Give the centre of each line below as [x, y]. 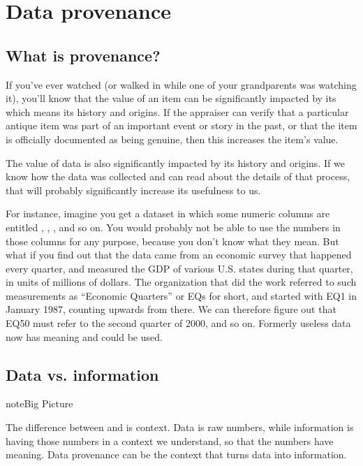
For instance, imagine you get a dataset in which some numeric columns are [168, 213]
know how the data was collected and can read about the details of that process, [178, 176]
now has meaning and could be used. [84, 336]
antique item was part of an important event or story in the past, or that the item [181, 125]
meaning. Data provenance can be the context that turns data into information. [176, 454]
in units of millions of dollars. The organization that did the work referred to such [181, 282]
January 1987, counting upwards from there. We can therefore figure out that [171, 309]
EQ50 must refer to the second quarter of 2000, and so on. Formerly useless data [178, 323]
